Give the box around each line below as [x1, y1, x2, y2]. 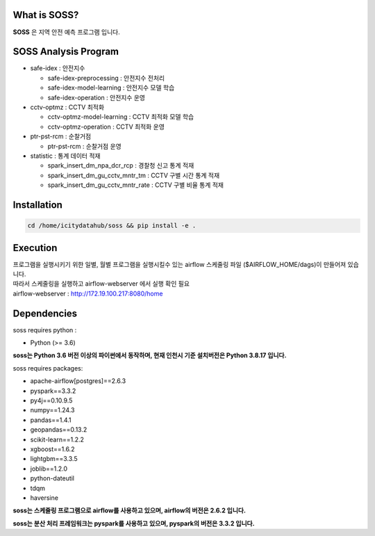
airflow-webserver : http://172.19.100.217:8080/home [12, 289, 163, 298]
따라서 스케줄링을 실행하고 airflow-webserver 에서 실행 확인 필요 [12, 279, 190, 288]
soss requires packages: [12, 364, 83, 372]
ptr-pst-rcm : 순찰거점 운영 [47, 142, 122, 150]
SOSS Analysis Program [12, 46, 119, 58]
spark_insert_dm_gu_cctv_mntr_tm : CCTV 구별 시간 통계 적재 [47, 171, 220, 179]
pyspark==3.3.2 [30, 387, 76, 395]
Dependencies [12, 307, 78, 319]
